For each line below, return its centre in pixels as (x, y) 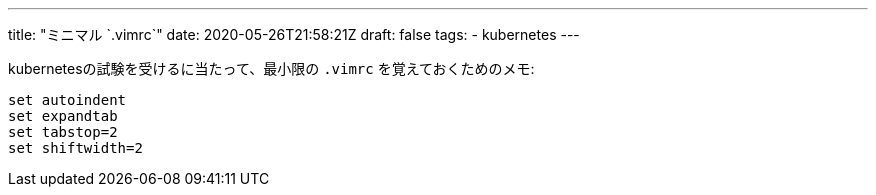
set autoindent (67, 100)
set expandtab (63, 116)
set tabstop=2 (63, 132)
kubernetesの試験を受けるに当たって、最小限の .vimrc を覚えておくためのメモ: (271, 68)
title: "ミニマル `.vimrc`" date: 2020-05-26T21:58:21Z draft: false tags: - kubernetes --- (294, 34)
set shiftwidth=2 (75, 148)
